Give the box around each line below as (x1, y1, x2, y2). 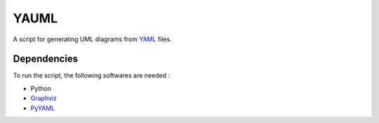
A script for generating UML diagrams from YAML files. (13, 35, 172, 43)
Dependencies (13, 53, 79, 65)
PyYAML (30, 103, 55, 112)
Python (30, 84, 52, 92)
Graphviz (30, 94, 58, 103)
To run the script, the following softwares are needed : (13, 71, 170, 80)
